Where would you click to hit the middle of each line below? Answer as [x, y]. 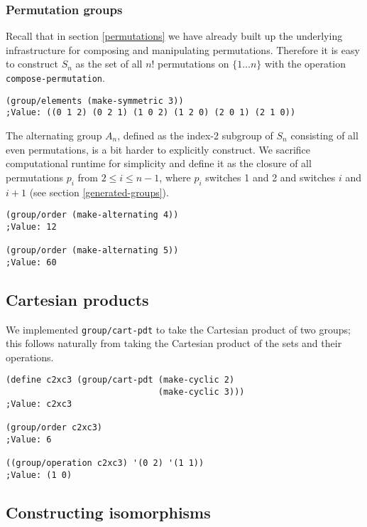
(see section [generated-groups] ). [99, 192]
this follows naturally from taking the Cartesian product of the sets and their [174, 343]
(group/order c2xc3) [54, 428]
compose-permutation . [55, 78]
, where [175, 177]
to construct [32, 64]
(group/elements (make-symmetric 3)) [95, 101]
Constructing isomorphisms [108, 512]
